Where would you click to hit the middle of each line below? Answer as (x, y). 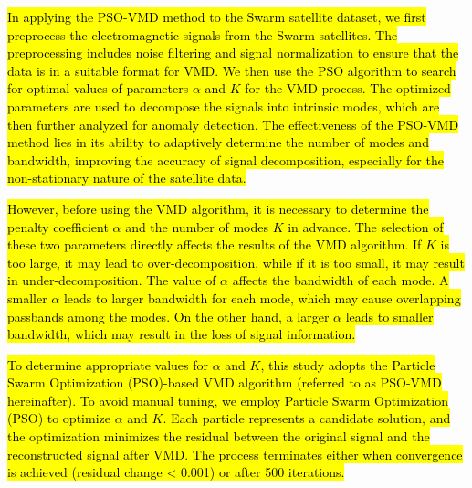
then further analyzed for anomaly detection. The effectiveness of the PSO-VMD (233, 124)
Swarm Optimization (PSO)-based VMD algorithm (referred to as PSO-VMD (225, 382)
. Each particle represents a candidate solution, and (307, 418)
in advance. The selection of (366, 226)
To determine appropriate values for (108, 364)
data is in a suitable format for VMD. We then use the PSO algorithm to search (232, 70)
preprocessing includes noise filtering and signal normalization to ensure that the (233, 53)
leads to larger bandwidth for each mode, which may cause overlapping (262, 297)
